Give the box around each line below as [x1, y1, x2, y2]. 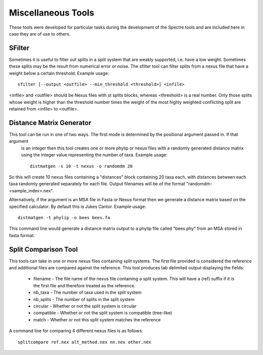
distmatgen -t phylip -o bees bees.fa [18, 215, 111, 220]
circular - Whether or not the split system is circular [33, 303, 137, 309]
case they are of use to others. [9, 31, 71, 37]
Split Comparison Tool [9, 245, 78, 253]
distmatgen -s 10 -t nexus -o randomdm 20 [30, 163, 133, 169]
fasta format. [9, 232, 35, 238]
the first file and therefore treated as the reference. [33, 282, 136, 288]
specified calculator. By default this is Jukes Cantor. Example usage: [9, 204, 146, 209]
